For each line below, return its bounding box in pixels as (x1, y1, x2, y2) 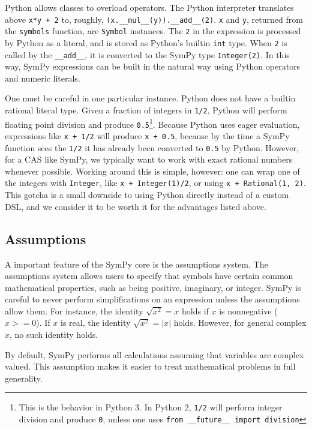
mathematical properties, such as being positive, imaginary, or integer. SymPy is (5, 281, 301, 293)
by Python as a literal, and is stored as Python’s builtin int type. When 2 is (5, 36, 287, 49)
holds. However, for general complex (173, 316, 307, 329)
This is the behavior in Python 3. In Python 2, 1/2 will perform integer (19, 401, 283, 413)
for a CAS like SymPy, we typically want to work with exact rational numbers (5, 153, 293, 166)
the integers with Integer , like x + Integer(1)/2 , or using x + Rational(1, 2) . (5, 176, 306, 189)
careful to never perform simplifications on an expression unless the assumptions (5, 293, 300, 305)
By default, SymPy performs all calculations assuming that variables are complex (5, 348, 304, 361)
